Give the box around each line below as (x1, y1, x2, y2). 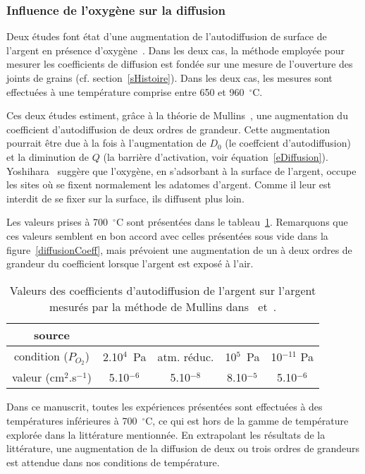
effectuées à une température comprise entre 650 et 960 (6, 84, 245, 99)
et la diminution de (6, 149, 89, 164)
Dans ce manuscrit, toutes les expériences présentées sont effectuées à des (6, 399, 323, 414)
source (34, 326, 70, 343)
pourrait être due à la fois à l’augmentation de (6, 135, 206, 150)
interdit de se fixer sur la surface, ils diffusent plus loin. (6, 190, 245, 205)
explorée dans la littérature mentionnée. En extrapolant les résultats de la (6, 427, 326, 442)
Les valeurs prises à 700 (6, 214, 109, 229)
